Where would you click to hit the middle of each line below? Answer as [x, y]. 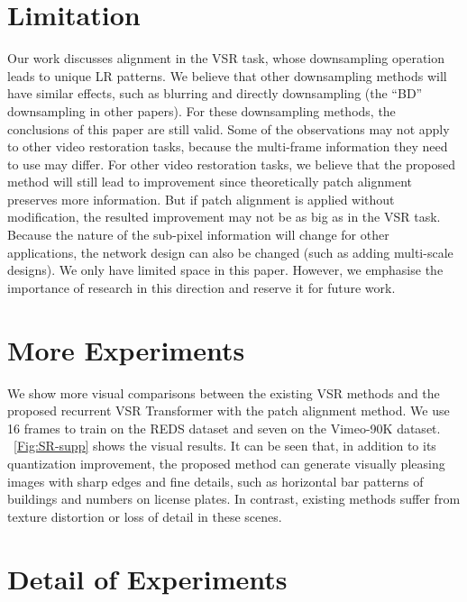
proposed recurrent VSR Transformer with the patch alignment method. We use [229, 410]
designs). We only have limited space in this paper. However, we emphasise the [225, 270]
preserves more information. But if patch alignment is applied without [201, 199]
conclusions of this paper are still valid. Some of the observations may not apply [229, 128]
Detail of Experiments [147, 578]
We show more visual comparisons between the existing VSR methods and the [224, 392]
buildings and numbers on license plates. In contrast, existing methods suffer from [234, 499]
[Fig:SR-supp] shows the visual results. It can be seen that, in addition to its [225, 446]
